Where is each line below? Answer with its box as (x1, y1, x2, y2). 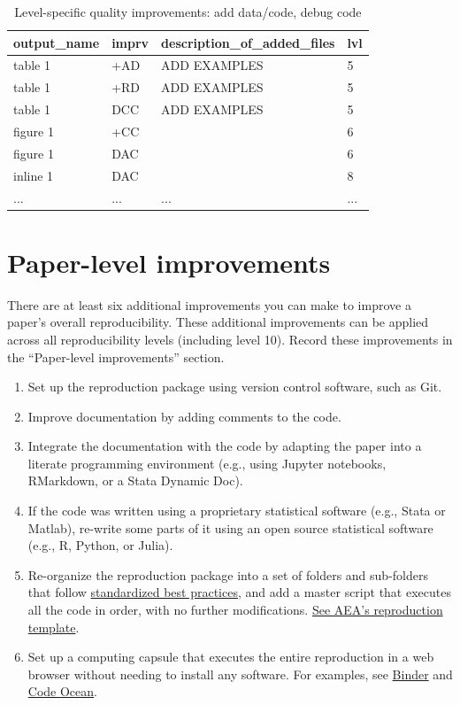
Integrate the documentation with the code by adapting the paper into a (27, 437, 422, 455)
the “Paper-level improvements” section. (7, 347, 225, 366)
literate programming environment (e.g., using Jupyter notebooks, (27, 453, 387, 472)
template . (27, 617, 80, 636)
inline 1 (13, 166, 54, 184)
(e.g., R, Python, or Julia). (27, 536, 173, 554)
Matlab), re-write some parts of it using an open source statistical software (27, 518, 433, 537)
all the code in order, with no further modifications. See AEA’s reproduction (27, 600, 443, 619)
